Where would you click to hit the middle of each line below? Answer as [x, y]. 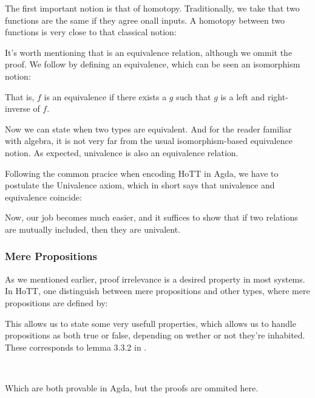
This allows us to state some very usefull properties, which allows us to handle [151, 323]
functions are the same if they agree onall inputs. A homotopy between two [145, 20]
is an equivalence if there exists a [105, 96]
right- [278, 96]
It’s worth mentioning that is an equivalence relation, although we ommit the [149, 52]
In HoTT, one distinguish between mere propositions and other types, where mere [157, 291]
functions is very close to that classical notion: [91, 32]
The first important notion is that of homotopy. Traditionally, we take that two [152, 8]
